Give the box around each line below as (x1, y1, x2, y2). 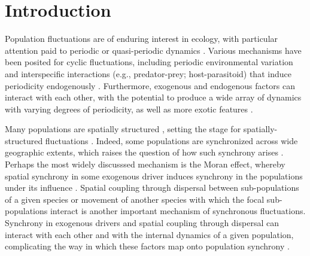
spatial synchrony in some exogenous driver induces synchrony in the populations (5, 169, 303, 182)
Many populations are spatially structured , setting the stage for (5, 123, 241, 135)
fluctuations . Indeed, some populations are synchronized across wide (45, 134, 298, 147)
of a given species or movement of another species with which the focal (5, 193, 265, 205)
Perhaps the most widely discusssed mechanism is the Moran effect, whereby (5, 158, 285, 170)
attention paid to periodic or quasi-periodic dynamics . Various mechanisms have (5, 44, 302, 56)
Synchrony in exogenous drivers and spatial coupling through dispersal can (5, 217, 279, 229)
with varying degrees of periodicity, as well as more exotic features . (5, 102, 253, 115)
